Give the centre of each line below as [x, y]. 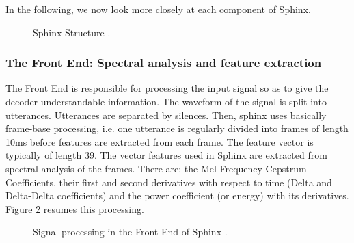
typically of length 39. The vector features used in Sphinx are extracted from [166, 155]
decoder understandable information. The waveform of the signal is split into [166, 101]
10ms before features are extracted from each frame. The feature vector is [160, 141]
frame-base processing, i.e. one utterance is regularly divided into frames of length [177, 128]
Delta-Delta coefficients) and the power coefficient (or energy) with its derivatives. [177, 195]
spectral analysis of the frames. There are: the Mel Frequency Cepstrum [156, 168]
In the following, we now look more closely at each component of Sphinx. [158, 9]
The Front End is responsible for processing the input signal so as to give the [167, 88]
